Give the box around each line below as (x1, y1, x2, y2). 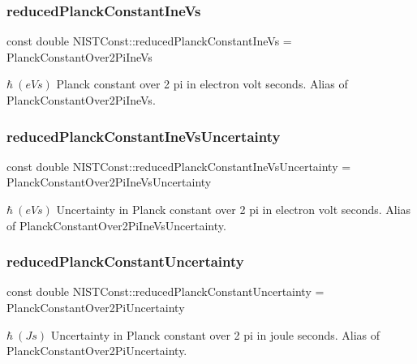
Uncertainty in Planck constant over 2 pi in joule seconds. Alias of (50, 326, 380, 343)
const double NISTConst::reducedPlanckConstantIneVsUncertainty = (6, 157, 351, 174)
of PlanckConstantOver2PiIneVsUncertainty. (6, 216, 226, 233)
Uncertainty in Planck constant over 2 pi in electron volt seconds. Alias (56, 201, 411, 217)
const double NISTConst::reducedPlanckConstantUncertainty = (6, 283, 325, 300)
